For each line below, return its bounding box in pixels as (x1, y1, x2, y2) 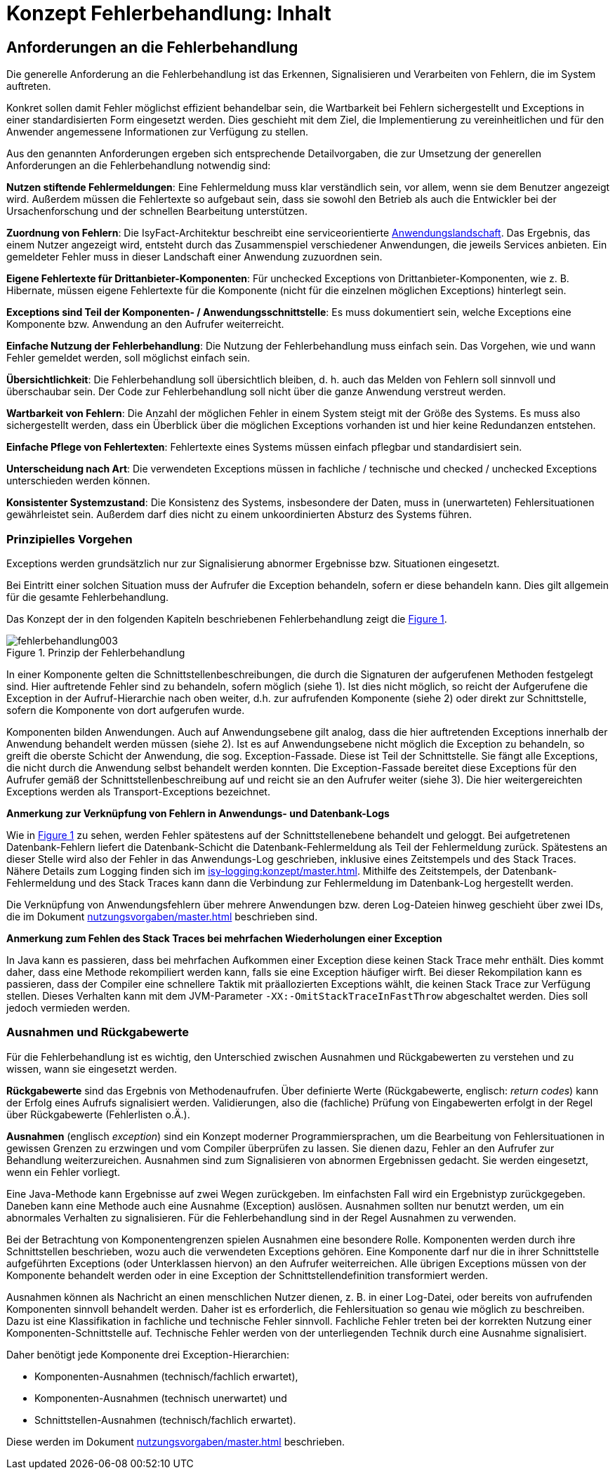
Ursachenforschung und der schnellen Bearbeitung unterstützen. (6, 205, 307, 218)
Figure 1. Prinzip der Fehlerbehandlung (6, 646, 185, 659)
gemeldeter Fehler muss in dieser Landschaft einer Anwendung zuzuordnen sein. (6, 251, 383, 263)
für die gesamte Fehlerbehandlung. (6, 590, 169, 603)
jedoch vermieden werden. (6, 1001, 131, 1014)
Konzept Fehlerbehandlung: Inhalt (6, 1, 331, 25)
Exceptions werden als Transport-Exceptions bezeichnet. (6, 785, 270, 798)
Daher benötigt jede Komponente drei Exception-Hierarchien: (6, 1348, 289, 1361)
